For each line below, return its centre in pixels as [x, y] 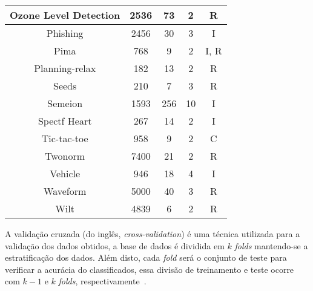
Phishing [65, 33]
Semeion [65, 103]
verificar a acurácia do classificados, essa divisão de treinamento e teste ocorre [150, 269]
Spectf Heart [65, 121]
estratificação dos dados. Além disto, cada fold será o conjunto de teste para [146, 257]
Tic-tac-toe [65, 138]
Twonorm [65, 156]
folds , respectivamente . [102, 281]
